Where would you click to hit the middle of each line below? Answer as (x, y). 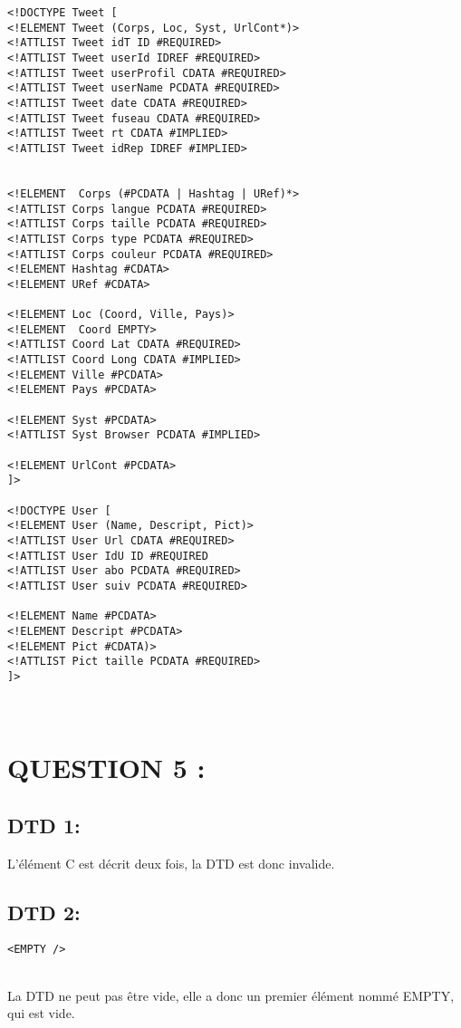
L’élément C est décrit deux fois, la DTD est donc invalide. (171, 863)
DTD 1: (44, 825)
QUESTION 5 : (106, 768)
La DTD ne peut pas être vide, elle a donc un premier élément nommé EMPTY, (231, 995)
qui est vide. (41, 1013)
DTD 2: (44, 912)
